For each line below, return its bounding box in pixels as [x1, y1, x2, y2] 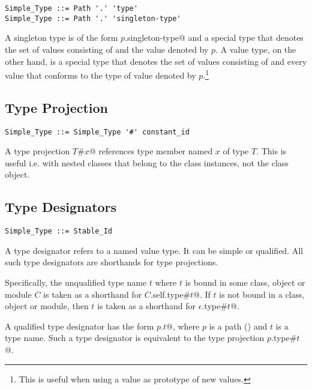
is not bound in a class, [219, 288, 305, 300]
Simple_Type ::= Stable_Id [5, 227, 112, 236]
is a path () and [209, 319, 268, 332]
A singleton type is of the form [5, 31, 118, 44]
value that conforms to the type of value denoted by [5, 68, 196, 81]
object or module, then [5, 300, 89, 312]
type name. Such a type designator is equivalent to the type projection [5, 331, 265, 344]
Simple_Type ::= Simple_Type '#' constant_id [5, 127, 190, 136]
